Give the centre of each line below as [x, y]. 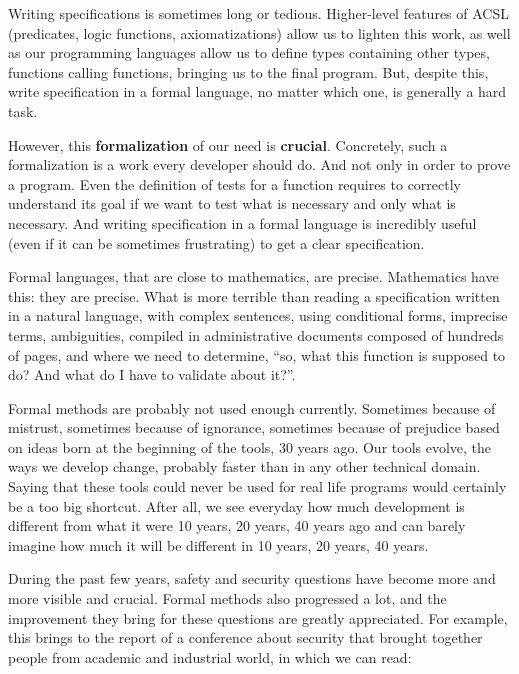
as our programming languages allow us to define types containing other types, [249, 52]
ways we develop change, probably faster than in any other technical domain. [244, 466]
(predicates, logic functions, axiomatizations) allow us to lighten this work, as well [259, 32]
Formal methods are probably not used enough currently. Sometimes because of [252, 407]
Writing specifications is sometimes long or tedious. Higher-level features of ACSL [258, 13]
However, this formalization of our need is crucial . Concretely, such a [228, 144]
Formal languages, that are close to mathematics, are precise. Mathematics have [253, 276]
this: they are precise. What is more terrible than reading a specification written [254, 295]
